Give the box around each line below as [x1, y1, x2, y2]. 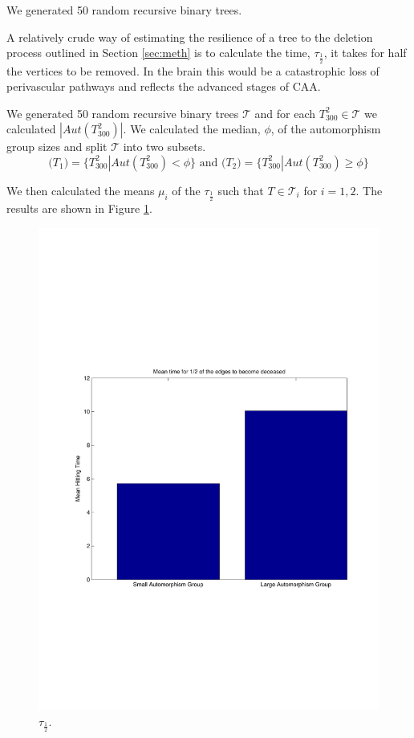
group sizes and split [6, 138, 108, 155]
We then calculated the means [6, 181, 155, 198]
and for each [254, 104, 316, 121]
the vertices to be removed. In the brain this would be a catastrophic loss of [6, 62, 379, 79]
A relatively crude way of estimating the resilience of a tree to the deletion [6, 28, 373, 45]
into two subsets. [123, 138, 206, 155]
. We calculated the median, [123, 120, 261, 137]
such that [217, 181, 264, 198]
